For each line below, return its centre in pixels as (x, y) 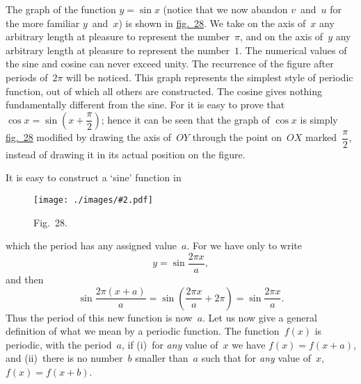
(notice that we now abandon (225, 9)
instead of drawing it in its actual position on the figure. (126, 154)
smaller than (162, 358)
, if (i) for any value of (170, 344)
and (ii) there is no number (64, 358)
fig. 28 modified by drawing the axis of (89, 137)
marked (321, 137)
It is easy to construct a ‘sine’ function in (94, 177)
